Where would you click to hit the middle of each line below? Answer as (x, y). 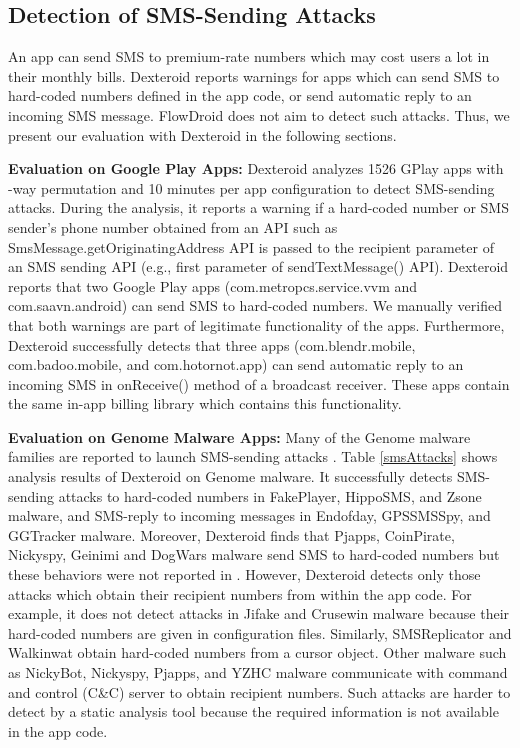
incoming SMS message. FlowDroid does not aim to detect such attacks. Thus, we (259, 114)
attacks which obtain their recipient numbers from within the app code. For (240, 593)
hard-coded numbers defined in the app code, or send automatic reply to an (240, 95)
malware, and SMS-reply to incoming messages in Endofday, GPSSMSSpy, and (249, 515)
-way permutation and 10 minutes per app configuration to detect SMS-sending (251, 187)
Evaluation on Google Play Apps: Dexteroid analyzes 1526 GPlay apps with (256, 168)
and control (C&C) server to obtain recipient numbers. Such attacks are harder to (259, 691)
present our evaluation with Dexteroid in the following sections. (202, 134)
